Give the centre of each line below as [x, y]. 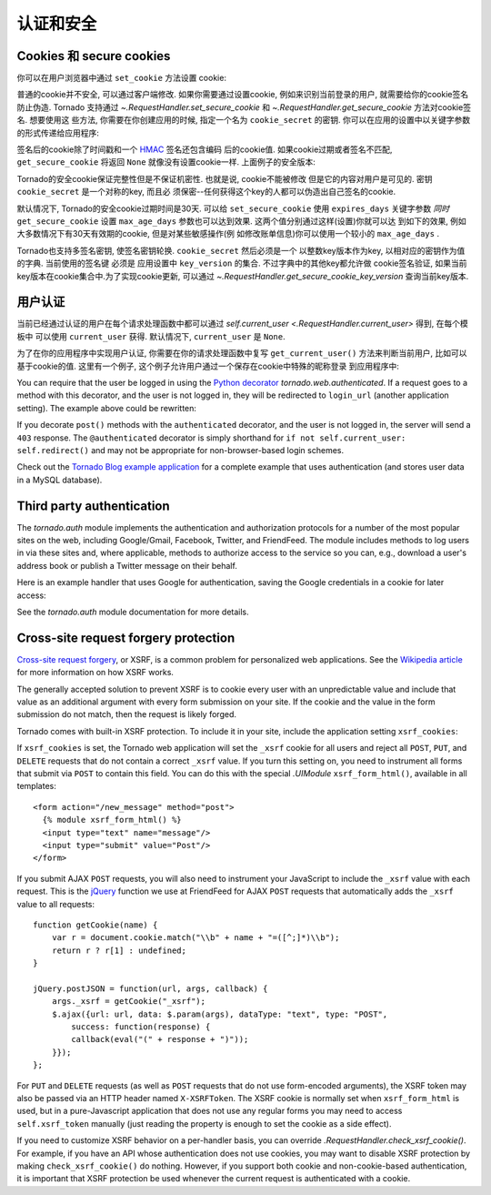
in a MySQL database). [60, 480]
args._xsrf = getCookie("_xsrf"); [129, 1002]
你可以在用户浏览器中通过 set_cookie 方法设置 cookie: [122, 78]
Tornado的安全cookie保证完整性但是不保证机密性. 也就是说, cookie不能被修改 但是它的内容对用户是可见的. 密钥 [225, 178]
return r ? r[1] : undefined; [119, 950]
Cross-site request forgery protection [126, 638]
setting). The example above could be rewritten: [107, 408]
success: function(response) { [141, 1027]
